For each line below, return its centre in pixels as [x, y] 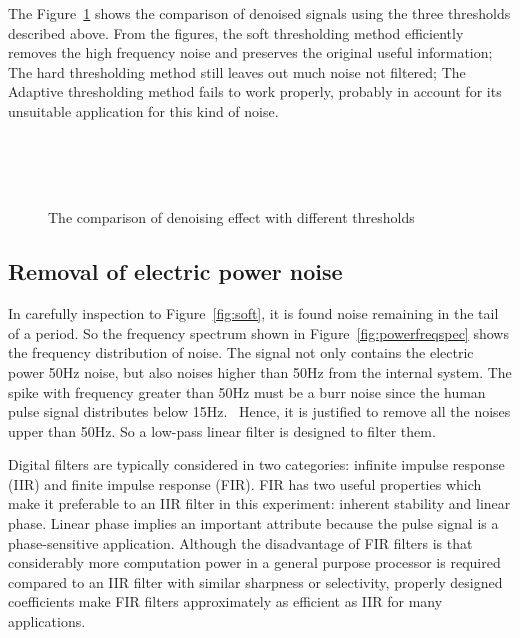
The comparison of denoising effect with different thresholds [231, 217]
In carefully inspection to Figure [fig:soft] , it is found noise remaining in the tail [253, 313]
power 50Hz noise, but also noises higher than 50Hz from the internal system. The [260, 371]
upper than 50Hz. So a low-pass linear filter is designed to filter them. [222, 430]
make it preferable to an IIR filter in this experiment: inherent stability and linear [259, 503]
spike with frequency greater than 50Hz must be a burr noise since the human [247, 391]
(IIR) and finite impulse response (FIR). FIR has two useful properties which [245, 483]
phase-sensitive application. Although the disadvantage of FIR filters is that [240, 542]
